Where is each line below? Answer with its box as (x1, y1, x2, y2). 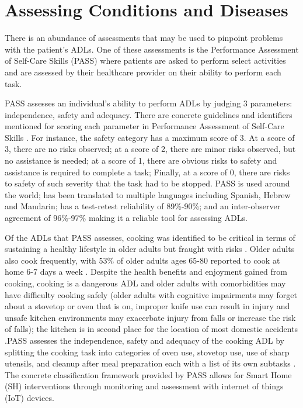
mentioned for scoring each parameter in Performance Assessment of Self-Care (5, 120, 284, 132)
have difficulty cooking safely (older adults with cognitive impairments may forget (5, 288, 297, 300)
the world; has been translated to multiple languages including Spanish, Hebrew (5, 188, 291, 200)
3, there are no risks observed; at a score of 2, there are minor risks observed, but (5, 143, 296, 155)
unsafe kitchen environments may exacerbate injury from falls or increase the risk (5, 311, 296, 323)
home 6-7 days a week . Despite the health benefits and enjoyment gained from (5, 265, 287, 278)
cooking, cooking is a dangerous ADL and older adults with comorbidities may (5, 277, 286, 289)
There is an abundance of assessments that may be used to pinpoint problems (5, 32, 283, 44)
